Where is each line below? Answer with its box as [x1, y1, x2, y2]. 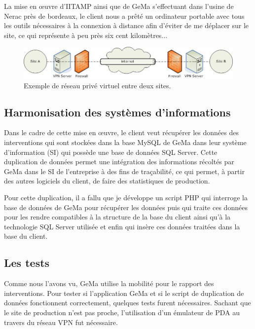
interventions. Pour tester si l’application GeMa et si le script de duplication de [4, 288, 244, 298]
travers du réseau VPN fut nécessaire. [4, 317, 118, 327]
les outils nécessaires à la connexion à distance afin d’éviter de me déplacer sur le [4, 20, 249, 31]
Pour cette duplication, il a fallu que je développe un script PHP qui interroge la [4, 192, 248, 202]
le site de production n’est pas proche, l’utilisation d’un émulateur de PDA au [4, 307, 240, 317]
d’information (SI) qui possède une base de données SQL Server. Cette [4, 146, 218, 157]
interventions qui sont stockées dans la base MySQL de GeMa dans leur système [4, 137, 247, 147]
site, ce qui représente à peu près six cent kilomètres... [4, 30, 168, 40]
